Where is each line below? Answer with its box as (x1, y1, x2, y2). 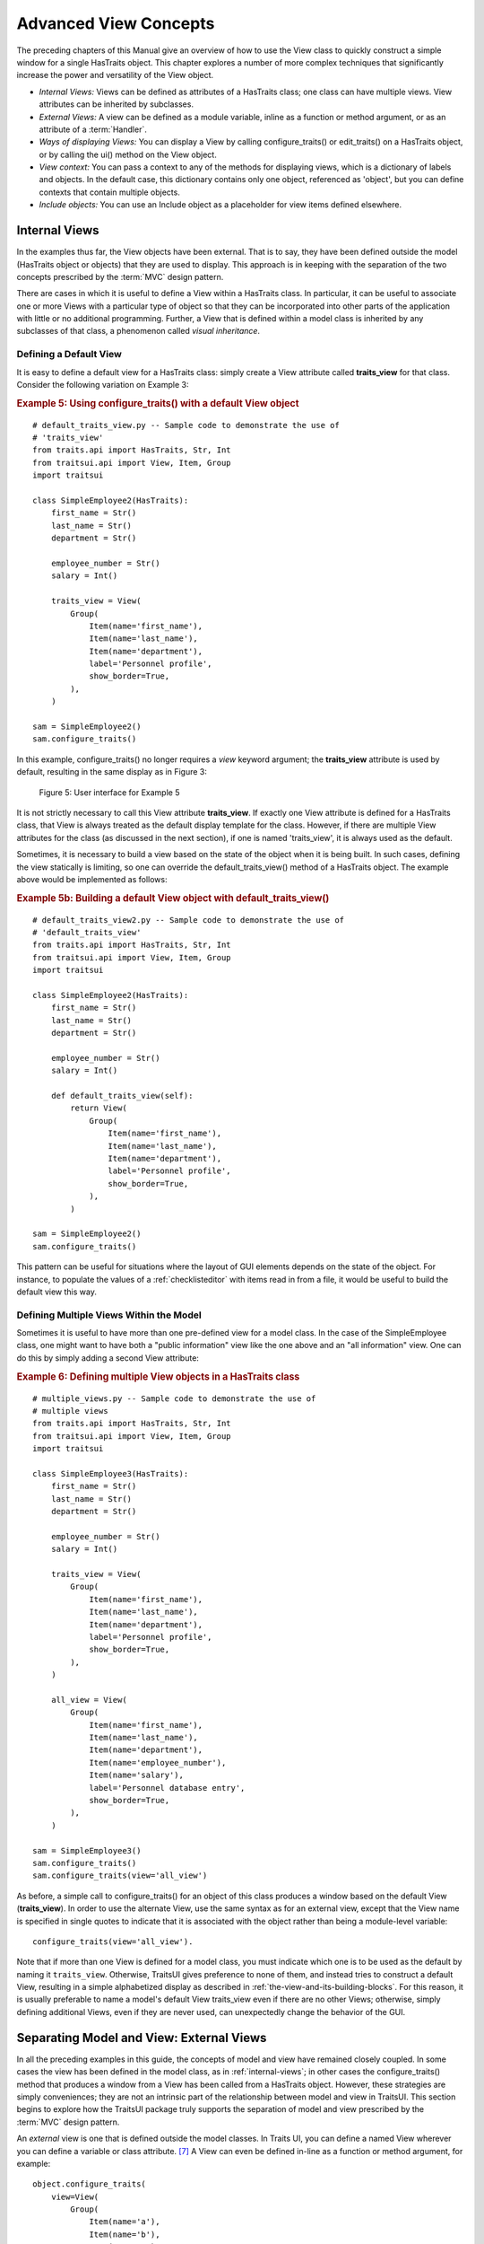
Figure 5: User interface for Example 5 (39, 786, 180, 798)
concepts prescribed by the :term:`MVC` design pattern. (16, 271, 224, 282)
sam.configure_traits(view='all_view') (32, 1871, 208, 1880)
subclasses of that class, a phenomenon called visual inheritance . (16, 326, 260, 337)
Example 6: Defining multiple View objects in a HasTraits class (16, 1370, 300, 1382)
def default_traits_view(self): (50, 1091, 194, 1101)
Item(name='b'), (89, 2229, 160, 2240)
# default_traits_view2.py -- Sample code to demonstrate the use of (32, 915, 345, 925)
